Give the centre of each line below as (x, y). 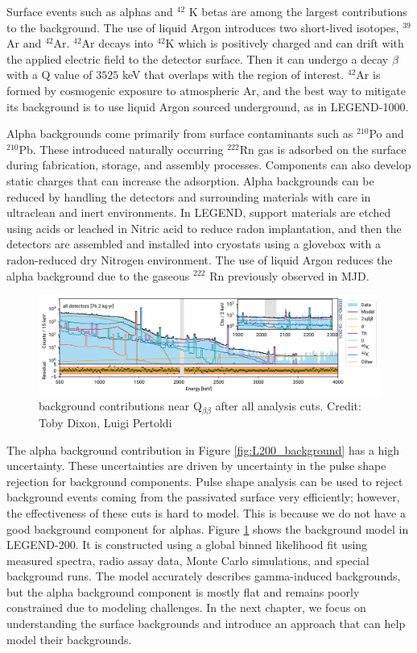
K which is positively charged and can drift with (285, 43)
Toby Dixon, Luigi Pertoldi (105, 422)
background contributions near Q (120, 406)
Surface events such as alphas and (90, 11)
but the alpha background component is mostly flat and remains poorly (183, 591)
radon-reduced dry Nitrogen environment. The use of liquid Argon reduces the (200, 259)
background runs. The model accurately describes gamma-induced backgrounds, (204, 576)
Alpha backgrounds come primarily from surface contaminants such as (180, 133)
